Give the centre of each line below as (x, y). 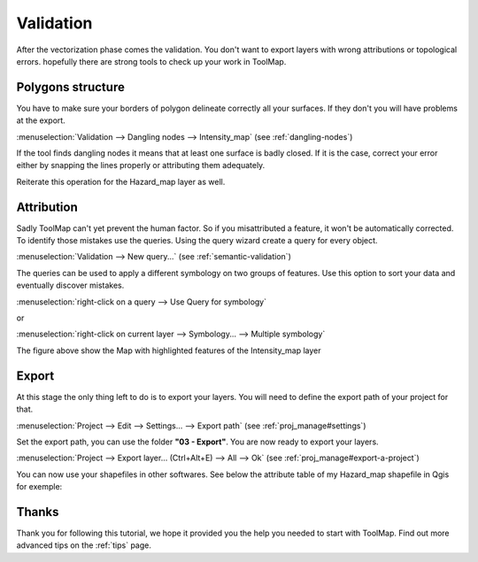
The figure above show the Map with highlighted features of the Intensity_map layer (169, 350)
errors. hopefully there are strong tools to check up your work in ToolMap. (151, 61)
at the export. (41, 120)
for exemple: (39, 487)
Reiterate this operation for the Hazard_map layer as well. (121, 181)
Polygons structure (71, 87)
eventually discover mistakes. (70, 285)
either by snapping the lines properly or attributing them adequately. (141, 166)
